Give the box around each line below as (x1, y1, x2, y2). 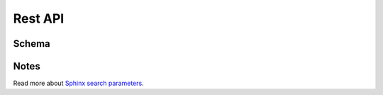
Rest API (13, 11, 65, 26)
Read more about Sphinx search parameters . (13, 79, 145, 88)
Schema (13, 38, 51, 50)
